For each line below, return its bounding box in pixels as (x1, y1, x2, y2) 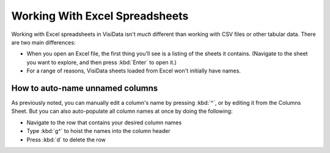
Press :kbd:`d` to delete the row (26, 136, 106, 143)
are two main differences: (11, 38, 76, 46)
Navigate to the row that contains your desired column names (26, 119, 182, 126)
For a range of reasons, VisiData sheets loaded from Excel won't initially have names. (26, 67, 241, 74)
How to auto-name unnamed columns (11, 83, 158, 93)
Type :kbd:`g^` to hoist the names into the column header (26, 127, 170, 135)
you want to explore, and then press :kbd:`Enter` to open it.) (26, 59, 177, 66)
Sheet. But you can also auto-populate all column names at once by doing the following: (11, 107, 233, 115)
